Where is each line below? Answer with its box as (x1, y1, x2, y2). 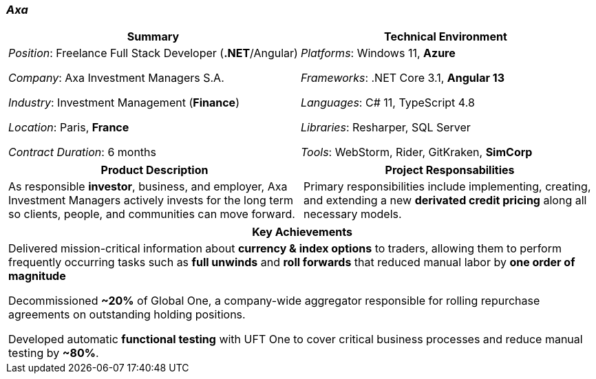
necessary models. (304, 207, 402, 221)
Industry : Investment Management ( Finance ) (8, 96, 240, 110)
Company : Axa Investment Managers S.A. (8, 71, 224, 85)
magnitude (8, 269, 66, 283)
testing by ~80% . (8, 346, 99, 360)
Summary (127, 30, 180, 44)
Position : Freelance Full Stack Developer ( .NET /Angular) (8, 46, 298, 61)
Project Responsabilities (385, 163, 515, 177)
